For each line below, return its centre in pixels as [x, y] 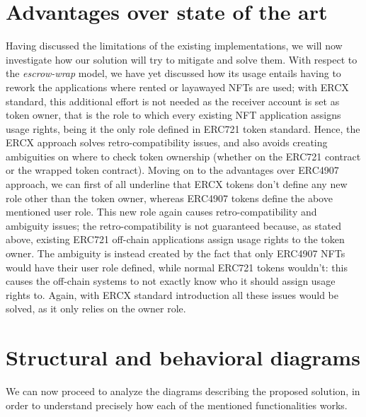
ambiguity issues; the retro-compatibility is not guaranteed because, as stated [173, 225]
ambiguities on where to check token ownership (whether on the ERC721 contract [183, 156]
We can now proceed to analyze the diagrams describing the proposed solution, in [183, 391]
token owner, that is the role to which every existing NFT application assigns [173, 115]
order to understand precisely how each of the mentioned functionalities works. [177, 405]
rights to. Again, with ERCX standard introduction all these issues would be [172, 294]
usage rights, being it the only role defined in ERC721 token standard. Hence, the [183, 128]
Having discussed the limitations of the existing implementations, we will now [174, 46]
